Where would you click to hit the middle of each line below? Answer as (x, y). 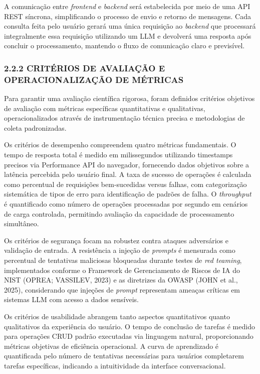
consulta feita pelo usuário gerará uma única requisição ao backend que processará (130, 26)
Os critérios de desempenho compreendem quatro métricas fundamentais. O (120, 145)
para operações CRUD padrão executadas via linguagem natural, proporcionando (129, 336)
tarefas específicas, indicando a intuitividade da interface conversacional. (115, 365)
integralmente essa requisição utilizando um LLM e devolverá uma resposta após (128, 35)
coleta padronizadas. (35, 127)
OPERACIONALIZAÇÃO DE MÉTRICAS (94, 79)
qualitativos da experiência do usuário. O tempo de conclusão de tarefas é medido (129, 326)
